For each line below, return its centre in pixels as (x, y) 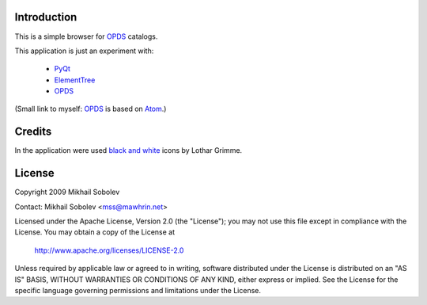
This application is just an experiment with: (84, 51)
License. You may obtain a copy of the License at (95, 232)
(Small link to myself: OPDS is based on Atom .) (91, 109)
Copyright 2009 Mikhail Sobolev (67, 192)
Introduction (46, 17)
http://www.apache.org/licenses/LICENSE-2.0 (109, 250)
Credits (33, 132)
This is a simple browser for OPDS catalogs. (86, 36)
